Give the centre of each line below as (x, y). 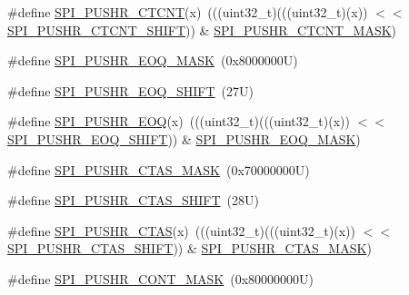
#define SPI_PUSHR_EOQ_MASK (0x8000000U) (153, 60)
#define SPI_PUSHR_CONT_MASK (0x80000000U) (161, 278)
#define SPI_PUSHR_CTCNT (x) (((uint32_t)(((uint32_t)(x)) (188, 12)
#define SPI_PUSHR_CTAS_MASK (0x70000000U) (159, 169)
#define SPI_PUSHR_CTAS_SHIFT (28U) (133, 200)
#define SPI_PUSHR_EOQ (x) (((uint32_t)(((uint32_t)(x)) (179, 121)
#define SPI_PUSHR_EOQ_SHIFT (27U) (130, 90)
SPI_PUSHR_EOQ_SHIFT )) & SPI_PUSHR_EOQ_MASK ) (184, 138)
